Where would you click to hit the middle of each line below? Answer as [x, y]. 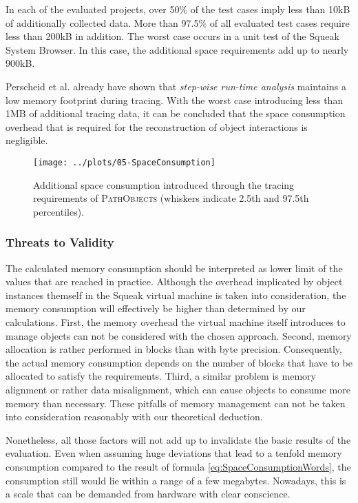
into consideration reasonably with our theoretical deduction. [134, 417]
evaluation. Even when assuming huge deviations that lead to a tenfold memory [174, 453]
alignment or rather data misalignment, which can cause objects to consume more [178, 389]
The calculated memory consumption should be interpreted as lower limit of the [174, 268]
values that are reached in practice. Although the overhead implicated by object [174, 281]
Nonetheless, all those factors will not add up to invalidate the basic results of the [178, 439]
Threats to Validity [60, 242]
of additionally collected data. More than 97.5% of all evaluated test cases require [178, 22]
